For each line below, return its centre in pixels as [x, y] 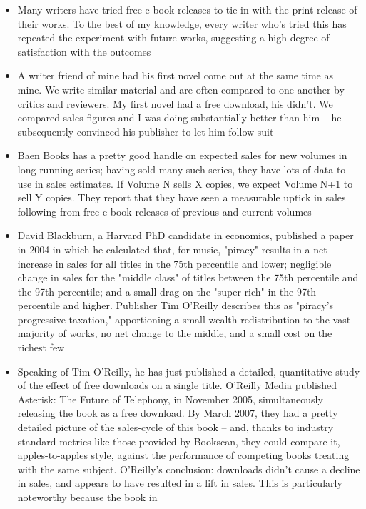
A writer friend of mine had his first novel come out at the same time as [175, 75]
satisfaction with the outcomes [84, 51]
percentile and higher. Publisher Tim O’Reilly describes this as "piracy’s [176, 305]
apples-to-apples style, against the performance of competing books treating [183, 455]
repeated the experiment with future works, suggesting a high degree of [173, 37]
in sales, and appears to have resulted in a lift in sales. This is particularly [180, 483]
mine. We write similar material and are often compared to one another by [181, 89]
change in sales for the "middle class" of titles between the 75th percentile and [188, 277]
